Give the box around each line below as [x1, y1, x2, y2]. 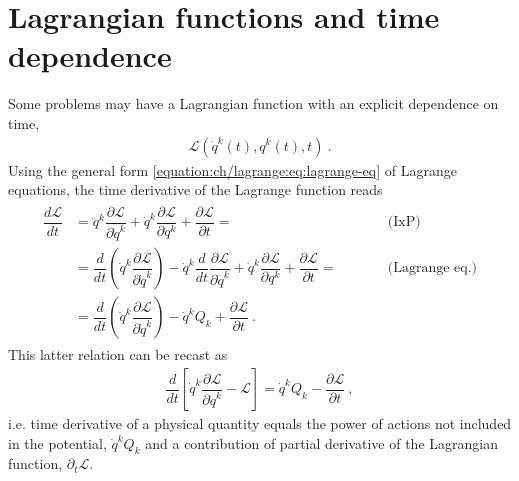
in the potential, [8, 432, 107, 453]
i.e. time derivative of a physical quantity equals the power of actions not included [8, 413, 512, 434]
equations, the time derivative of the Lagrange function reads [8, 179, 383, 200]
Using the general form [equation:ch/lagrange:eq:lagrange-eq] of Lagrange [8, 159, 457, 180]
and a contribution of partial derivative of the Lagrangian [145, 432, 498, 453]
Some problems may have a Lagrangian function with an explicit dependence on [8, 93, 499, 114]
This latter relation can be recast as [8, 344, 228, 365]
